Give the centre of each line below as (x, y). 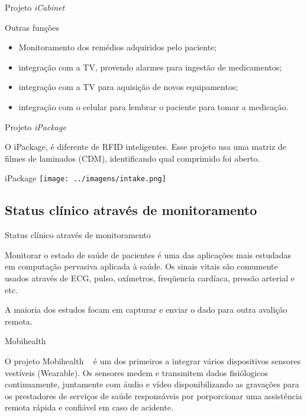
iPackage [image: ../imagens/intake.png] (85, 178)
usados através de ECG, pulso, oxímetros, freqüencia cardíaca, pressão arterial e (150, 278)
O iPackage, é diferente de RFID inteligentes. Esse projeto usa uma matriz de (146, 147)
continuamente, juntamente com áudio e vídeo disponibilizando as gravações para (152, 384)
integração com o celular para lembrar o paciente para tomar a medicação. (153, 106)
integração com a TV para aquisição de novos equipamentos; (128, 87)
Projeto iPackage (35, 126)
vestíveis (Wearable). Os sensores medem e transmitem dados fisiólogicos (136, 372)
